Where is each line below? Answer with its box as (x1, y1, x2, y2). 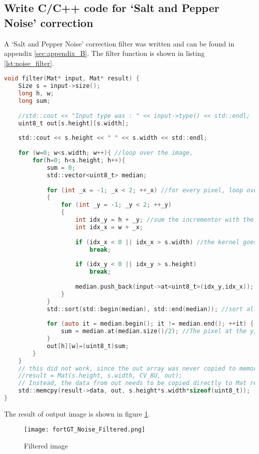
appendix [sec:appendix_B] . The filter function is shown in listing (4, 48, 205, 58)
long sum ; (18, 97, 51, 104)
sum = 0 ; (46, 164, 76, 171)
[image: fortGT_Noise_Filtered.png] (24, 426, 145, 434)
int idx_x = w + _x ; (75, 223, 143, 231)
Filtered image (24, 441, 68, 451)
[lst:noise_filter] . (4, 57, 54, 68)
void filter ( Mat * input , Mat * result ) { (4, 75, 140, 82)
